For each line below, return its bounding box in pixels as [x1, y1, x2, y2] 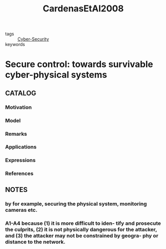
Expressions [5, 157, 36, 164]
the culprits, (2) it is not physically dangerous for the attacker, [5, 226, 157, 233]
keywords [5, 42, 25, 48]
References [5, 170, 34, 177]
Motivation [5, 103, 32, 110]
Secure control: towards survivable [5, 59, 154, 70]
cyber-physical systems [5, 69, 108, 81]
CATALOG [5, 89, 36, 97]
